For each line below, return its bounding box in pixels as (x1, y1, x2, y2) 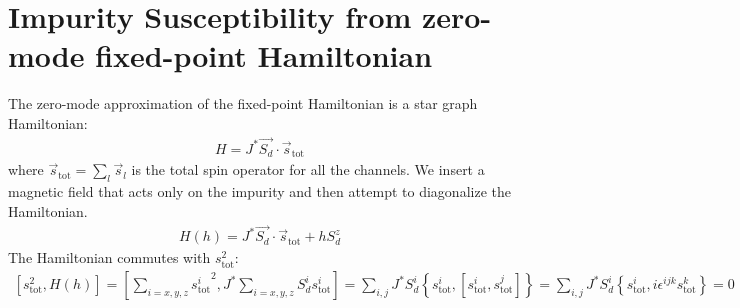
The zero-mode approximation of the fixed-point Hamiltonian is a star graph (8, 93, 478, 114)
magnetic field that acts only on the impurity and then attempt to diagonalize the (8, 181, 511, 201)
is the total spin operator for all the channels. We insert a (131, 159, 485, 180)
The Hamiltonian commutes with (8, 247, 211, 268)
